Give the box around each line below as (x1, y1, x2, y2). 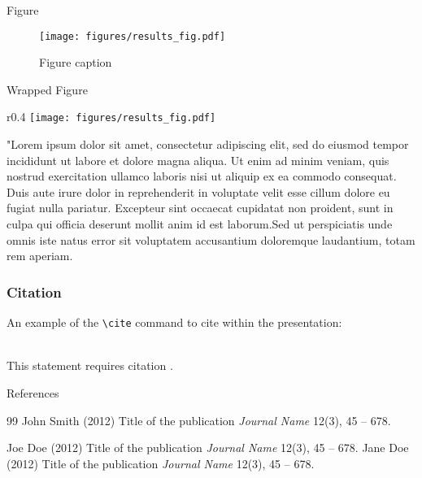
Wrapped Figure (7, 80, 88, 98)
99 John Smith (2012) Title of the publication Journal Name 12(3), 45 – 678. (7, 411, 391, 428)
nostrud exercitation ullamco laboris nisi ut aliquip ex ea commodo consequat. (7, 167, 397, 185)
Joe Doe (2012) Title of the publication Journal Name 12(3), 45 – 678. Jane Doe (7, 439, 409, 456)
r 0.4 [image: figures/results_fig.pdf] (7, 108, 216, 125)
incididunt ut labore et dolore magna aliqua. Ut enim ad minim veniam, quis (7, 151, 389, 168)
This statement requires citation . (7, 357, 173, 374)
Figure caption (39, 54, 112, 71)
